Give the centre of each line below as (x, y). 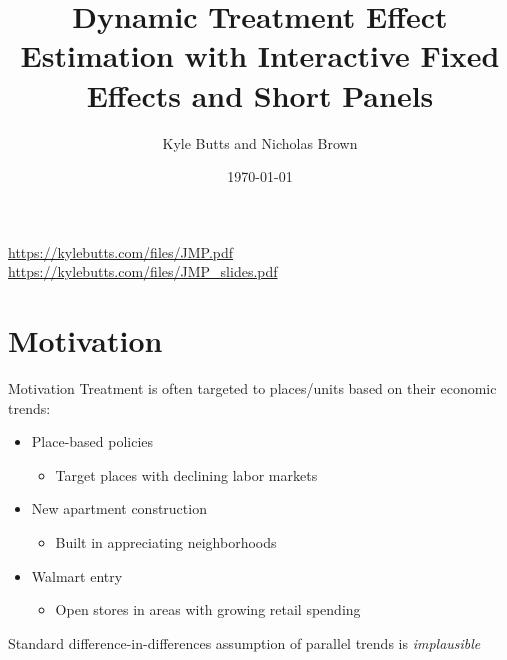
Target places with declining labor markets (186, 474)
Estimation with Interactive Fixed (260, 55)
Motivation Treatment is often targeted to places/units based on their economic (252, 388)
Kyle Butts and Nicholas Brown (260, 142)
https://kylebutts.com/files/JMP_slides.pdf (143, 271)
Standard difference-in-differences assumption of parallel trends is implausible (244, 642)
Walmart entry (77, 575)
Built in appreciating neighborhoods (166, 541)
